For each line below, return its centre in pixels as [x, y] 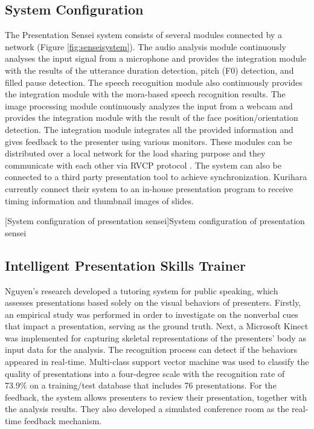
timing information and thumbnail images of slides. [99, 200]
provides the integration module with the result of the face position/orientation [152, 118]
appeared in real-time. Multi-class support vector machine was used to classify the [157, 362]
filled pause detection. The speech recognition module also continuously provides [154, 82]
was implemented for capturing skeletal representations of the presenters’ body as [155, 337]
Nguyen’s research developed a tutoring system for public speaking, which [142, 290]
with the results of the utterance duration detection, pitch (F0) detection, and [149, 70]
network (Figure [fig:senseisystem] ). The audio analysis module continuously [146, 46]
